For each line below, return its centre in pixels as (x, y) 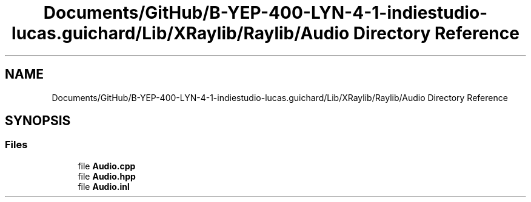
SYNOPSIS (38, 121)
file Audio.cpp (107, 166)
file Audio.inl (104, 186)
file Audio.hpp (107, 176)
